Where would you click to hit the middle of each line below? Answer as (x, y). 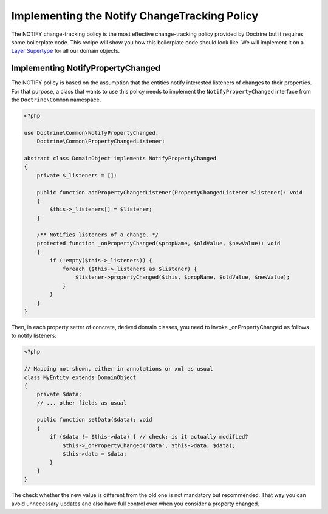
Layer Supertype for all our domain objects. (66, 51)
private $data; (59, 394)
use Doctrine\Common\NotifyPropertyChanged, (91, 133)
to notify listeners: (34, 336)
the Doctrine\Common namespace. (56, 100)
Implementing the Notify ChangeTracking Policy (135, 16)
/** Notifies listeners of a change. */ (98, 235)
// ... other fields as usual (82, 403)
